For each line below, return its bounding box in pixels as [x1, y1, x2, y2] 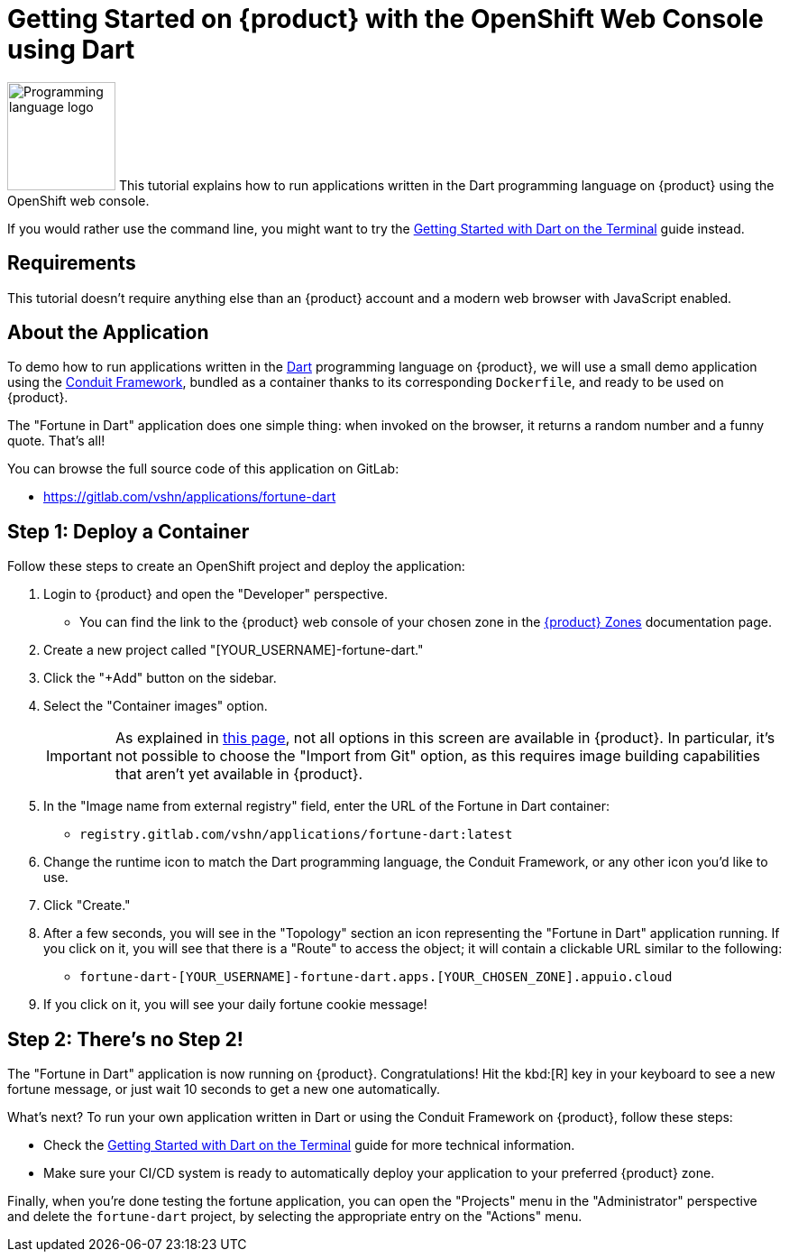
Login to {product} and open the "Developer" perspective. [43, 586, 388, 602]
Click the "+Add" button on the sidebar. [43, 670, 277, 686]
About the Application [7, 321, 209, 345]
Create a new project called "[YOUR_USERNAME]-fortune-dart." [43, 642, 424, 658]
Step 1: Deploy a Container [7, 519, 250, 543]
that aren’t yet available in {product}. [115, 765, 363, 784]
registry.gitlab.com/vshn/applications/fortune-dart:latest [79, 827, 513, 842]
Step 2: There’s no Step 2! [7, 1027, 243, 1051]
